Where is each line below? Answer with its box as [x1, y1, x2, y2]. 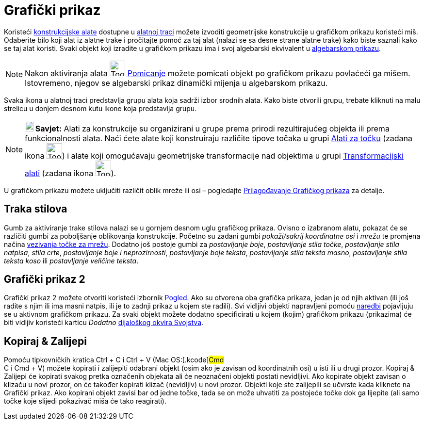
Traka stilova [4, 203, 67, 215]
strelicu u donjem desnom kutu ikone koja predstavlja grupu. [4, 104, 197, 113]
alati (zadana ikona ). [25, 168, 116, 178]
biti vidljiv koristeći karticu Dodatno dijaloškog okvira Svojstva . [4, 318, 204, 327]
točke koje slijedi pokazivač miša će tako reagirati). [4, 397, 166, 406]
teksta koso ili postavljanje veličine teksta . [4, 256, 139, 265]
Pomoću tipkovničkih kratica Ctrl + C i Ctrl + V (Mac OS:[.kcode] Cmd [4, 356, 224, 364]
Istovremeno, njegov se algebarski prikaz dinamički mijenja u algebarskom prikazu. [25, 78, 328, 88]
